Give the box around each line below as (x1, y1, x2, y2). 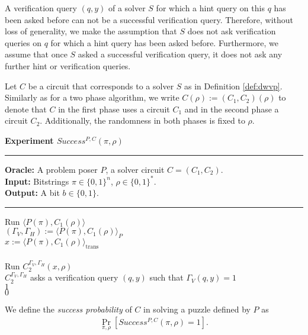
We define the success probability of (5, 302, 132, 315)
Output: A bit (5, 186, 60, 199)
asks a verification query (30, 271, 118, 284)
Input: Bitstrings (5, 175, 69, 187)
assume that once (5, 48, 68, 60)
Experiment (5, 134, 54, 146)
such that (149, 271, 184, 284)
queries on (5, 36, 41, 49)
